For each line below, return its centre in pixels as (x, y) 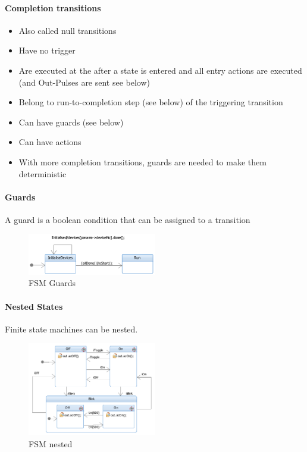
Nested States (34, 306)
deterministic (43, 173)
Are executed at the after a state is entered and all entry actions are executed (160, 70)
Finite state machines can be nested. (71, 329)
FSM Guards (52, 283)
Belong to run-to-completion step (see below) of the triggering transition (151, 102)
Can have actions (50, 142)
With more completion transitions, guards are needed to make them (142, 161)
